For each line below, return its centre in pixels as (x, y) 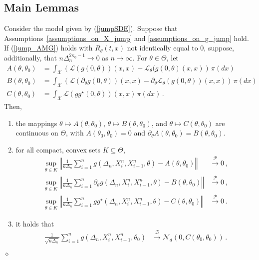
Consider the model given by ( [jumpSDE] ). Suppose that (91, 28)
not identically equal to (162, 48)
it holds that (35, 223)
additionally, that (30, 57)
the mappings (36, 123)
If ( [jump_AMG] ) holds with (48, 48)
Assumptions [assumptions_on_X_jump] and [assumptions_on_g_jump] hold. (127, 38)
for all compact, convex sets (58, 149)
